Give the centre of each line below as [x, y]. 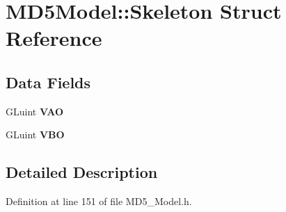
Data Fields [48, 82]
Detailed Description [82, 172]
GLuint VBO [35, 134]
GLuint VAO [35, 111]
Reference [54, 38]
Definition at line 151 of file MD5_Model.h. [99, 201]
